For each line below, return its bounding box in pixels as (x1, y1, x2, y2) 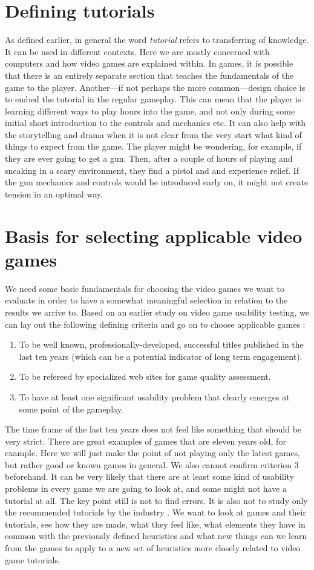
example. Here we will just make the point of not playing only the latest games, (5, 446, 300, 459)
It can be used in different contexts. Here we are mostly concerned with (5, 45, 270, 58)
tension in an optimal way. (5, 187, 103, 200)
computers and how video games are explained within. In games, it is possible (5, 57, 293, 70)
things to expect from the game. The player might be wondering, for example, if (5, 140, 302, 153)
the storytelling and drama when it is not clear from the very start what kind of (5, 128, 302, 141)
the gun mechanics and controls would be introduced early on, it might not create (5, 176, 309, 188)
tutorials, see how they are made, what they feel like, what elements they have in (5, 517, 306, 530)
